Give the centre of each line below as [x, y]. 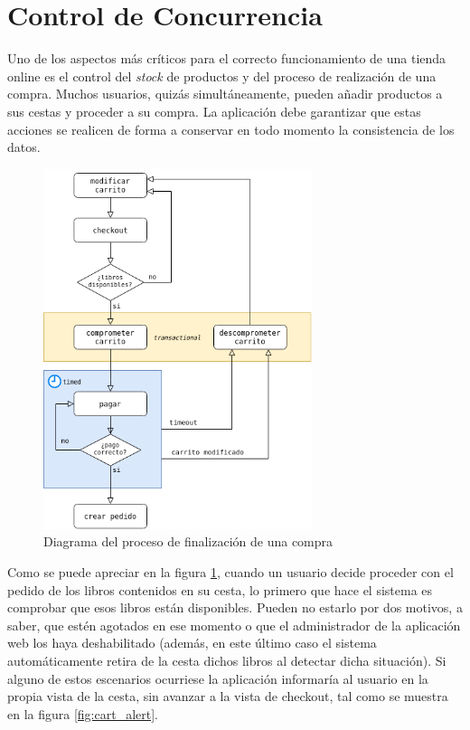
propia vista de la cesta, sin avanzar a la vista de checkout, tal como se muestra [228, 696]
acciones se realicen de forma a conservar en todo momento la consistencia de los [231, 129]
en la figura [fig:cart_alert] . [83, 713]
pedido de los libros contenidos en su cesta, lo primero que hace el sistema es [220, 589]
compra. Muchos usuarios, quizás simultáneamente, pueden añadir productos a [225, 94]
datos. [24, 147]
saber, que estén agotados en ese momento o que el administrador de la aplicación [234, 625]
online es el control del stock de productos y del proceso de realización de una [222, 76]
